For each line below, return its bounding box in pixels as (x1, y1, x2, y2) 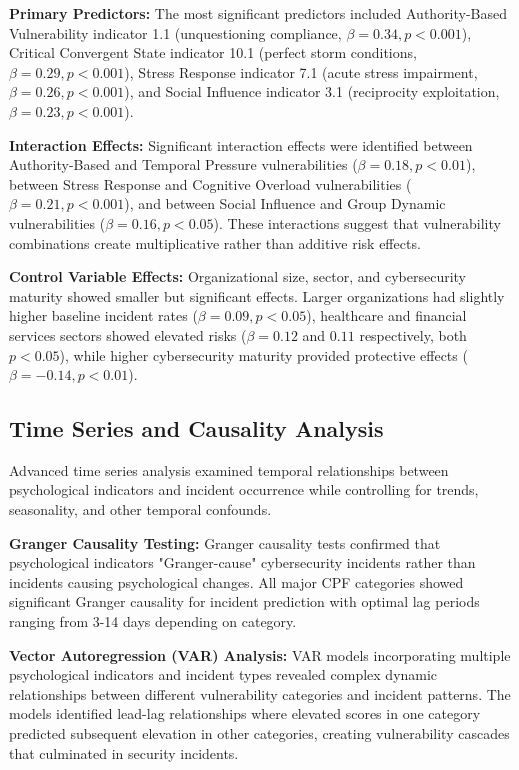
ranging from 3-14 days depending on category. (9, 611, 297, 632)
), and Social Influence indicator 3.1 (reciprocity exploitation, (124, 81, 500, 102)
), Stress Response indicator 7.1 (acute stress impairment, (124, 61, 478, 82)
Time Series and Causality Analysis (9, 413, 384, 444)
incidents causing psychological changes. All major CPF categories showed (9, 571, 464, 592)
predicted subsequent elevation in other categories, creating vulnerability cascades (9, 723, 510, 744)
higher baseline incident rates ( (9, 305, 198, 326)
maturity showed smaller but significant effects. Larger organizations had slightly (9, 285, 505, 306)
